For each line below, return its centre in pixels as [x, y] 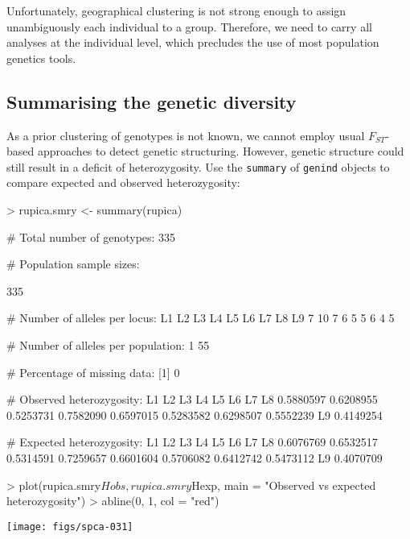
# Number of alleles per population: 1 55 [108, 344]
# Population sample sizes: [73, 264]
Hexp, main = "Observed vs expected [284, 485]
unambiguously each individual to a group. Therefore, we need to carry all [189, 26]
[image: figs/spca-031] [70, 527]
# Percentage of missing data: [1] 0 [93, 372]
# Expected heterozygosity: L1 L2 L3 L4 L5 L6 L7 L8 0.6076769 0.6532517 [192, 442]
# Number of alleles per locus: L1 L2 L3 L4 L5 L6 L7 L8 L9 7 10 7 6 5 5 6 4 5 [201, 318]
